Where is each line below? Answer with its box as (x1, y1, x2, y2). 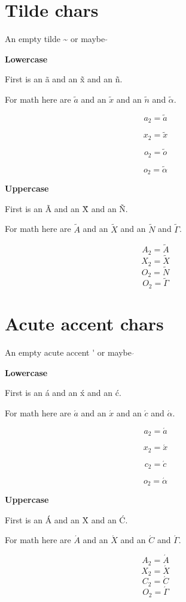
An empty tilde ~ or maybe (5, 32, 105, 45)
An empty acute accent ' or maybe (5, 346, 132, 358)
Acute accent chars (5, 311, 164, 336)
